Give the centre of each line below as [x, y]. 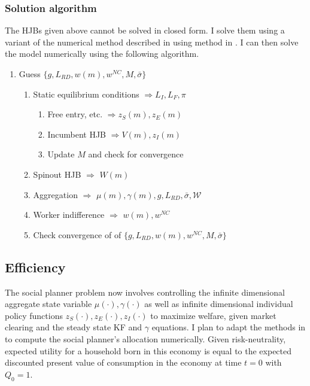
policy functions [34, 315]
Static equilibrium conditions [86, 94]
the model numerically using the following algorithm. [102, 54]
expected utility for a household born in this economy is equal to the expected [148, 350]
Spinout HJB [57, 174]
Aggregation [55, 194]
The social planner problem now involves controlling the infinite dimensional [145, 292]
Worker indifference [69, 215]
